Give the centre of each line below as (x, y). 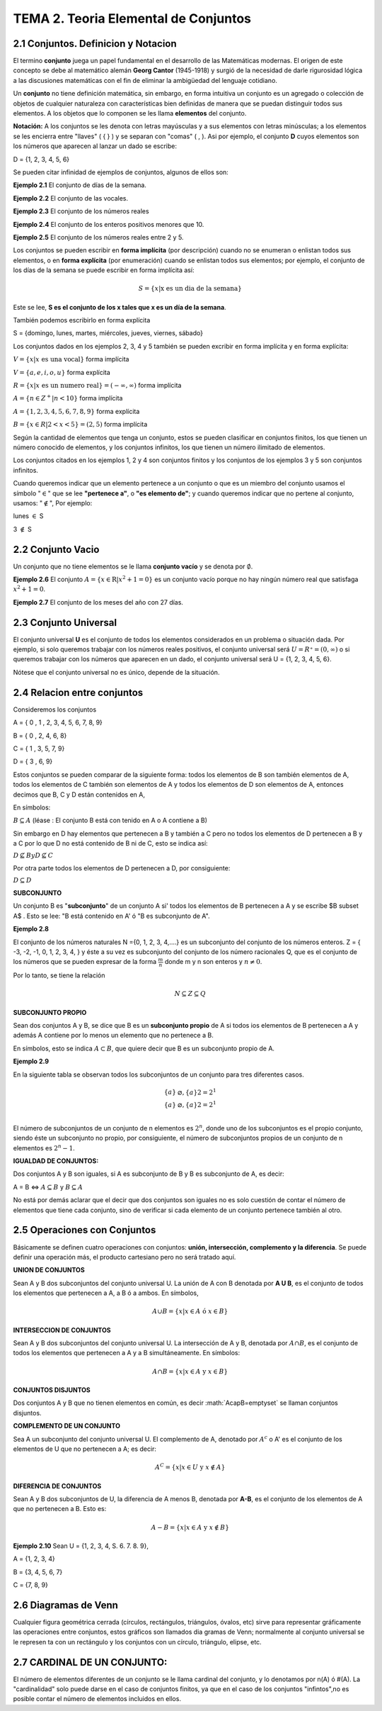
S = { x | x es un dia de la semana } (190, 288)
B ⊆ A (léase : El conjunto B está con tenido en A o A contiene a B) (110, 820)
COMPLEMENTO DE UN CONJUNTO (66, 1426)
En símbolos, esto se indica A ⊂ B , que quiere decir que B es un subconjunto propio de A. (144, 1048)
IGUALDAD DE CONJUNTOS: (56, 1161)
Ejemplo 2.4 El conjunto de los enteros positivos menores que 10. (109, 224)
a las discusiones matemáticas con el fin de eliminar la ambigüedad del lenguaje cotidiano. (145, 80)
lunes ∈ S (28, 516)
